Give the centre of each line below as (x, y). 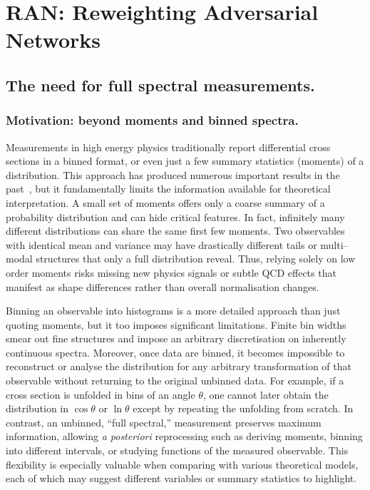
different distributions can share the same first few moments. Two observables (175, 231)
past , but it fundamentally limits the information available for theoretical (168, 189)
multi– (334, 244)
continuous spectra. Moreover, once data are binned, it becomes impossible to (175, 352)
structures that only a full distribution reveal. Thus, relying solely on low (196, 259)
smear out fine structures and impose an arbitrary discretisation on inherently (176, 338)
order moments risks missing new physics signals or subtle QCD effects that (171, 272)
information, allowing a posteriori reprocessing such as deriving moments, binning (184, 436)
